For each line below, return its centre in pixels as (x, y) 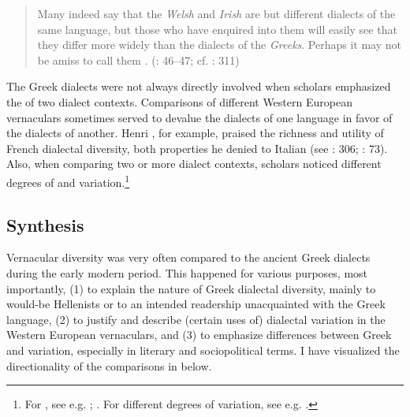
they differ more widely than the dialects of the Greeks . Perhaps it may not (220, 45)
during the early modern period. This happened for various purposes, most (187, 272)
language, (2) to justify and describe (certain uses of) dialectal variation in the (196, 319)
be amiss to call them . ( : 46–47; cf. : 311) (138, 60)
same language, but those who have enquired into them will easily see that (217, 29)
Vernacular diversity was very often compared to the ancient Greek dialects (188, 257)
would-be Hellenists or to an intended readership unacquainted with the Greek (196, 304)
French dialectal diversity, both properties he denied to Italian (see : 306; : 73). (197, 148)
